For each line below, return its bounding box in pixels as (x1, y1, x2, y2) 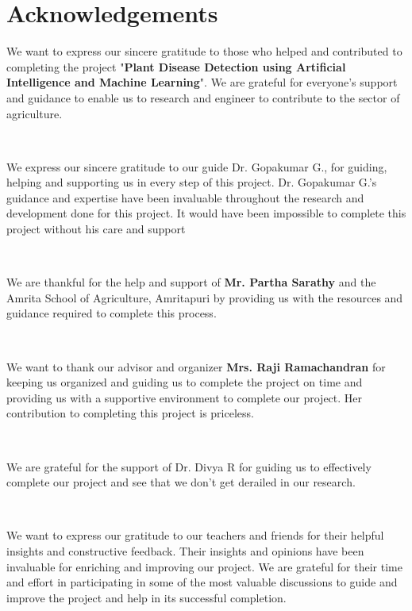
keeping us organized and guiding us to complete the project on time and (6, 374, 363, 390)
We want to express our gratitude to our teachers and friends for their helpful (6, 527, 384, 544)
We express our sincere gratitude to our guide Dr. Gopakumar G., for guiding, (6, 158, 387, 175)
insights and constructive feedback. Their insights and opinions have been (6, 542, 364, 559)
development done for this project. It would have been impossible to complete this (6, 205, 406, 221)
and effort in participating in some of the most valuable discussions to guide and (6, 574, 398, 590)
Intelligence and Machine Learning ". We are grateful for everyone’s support (6, 74, 398, 90)
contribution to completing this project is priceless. (6, 405, 254, 421)
